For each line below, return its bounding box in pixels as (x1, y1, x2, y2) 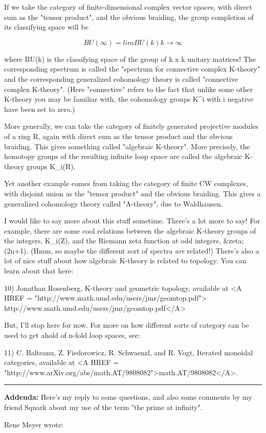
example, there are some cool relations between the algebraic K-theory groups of (4, 225, 256, 236)
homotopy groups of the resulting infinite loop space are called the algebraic (4, 151, 242, 162)
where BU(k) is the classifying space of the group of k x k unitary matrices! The (4, 53, 256, 64)
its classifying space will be (4, 21, 88, 32)
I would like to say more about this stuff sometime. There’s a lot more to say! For (4, 215, 260, 226)
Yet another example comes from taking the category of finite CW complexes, (4, 178, 248, 189)
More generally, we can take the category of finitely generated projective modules (4, 121, 259, 131)
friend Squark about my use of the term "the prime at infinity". (4, 402, 203, 412)
